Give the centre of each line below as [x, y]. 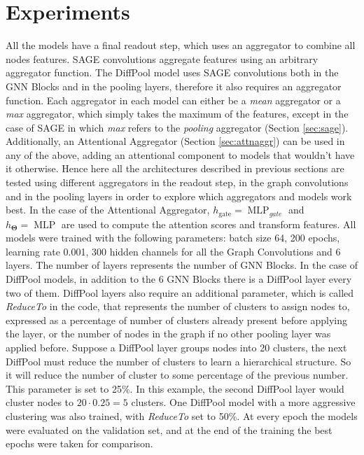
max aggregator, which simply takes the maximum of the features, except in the [177, 114]
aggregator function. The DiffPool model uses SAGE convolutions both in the [172, 72]
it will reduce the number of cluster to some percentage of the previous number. [177, 375]
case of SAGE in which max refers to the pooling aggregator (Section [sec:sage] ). [177, 127]
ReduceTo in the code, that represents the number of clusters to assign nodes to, [178, 306]
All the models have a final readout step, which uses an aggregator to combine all [181, 45]
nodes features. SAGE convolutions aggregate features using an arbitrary [162, 58]
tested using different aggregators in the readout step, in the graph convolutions [177, 182]
